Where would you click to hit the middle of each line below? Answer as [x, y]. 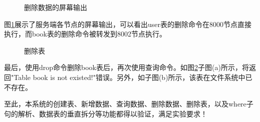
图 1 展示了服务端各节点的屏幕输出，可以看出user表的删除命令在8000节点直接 [128, 24]
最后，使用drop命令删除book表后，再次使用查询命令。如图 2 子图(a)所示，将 [126, 67]
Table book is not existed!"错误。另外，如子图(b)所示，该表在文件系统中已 [133, 77]
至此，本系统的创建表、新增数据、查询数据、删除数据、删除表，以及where [125, 104]
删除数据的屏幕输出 [56, 7]
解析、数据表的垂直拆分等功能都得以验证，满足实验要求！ [112, 113]
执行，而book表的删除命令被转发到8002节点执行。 [85, 34]
